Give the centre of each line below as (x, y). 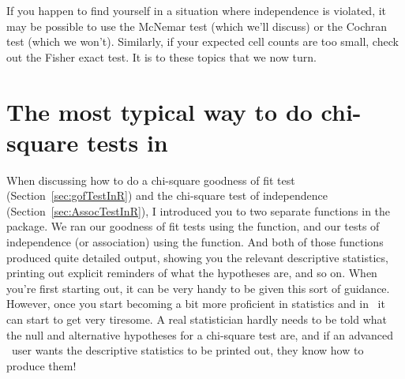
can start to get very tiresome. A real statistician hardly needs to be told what (197, 319)
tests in (127, 142)
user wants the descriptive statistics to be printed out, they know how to (187, 350)
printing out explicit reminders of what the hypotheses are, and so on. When (192, 273)
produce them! (41, 365)
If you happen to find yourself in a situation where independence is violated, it (197, 10)
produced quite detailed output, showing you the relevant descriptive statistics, (197, 257)
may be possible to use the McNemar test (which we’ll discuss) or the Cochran (197, 26)
